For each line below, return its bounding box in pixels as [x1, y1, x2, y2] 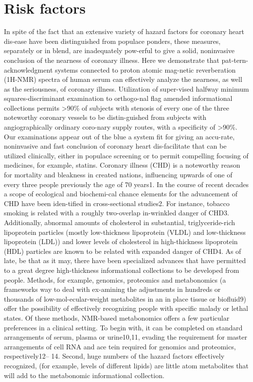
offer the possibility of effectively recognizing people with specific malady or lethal [4, 303, 248, 313]
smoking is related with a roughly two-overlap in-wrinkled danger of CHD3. [4, 208, 229, 218]
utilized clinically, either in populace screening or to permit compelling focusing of [4, 150, 249, 160]
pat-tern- [221, 55, 248, 65]
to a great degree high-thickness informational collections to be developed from [4, 265, 239, 275]
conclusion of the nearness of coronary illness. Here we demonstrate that [4, 55, 219, 65]
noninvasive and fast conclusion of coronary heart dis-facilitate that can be [4, 141, 227, 151]
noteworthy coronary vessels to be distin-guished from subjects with [4, 112, 207, 122]
